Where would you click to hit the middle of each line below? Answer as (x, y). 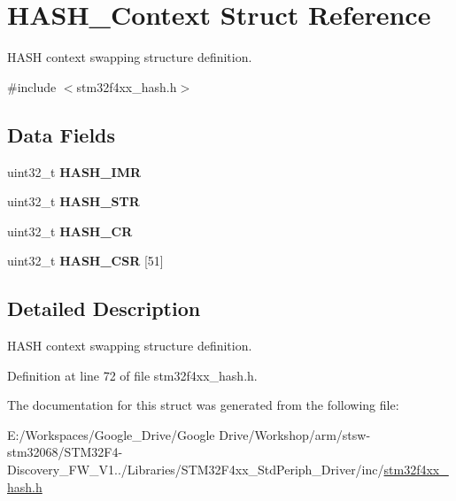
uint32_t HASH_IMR (74, 171)
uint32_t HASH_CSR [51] (85, 261)
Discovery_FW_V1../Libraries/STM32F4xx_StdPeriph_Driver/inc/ (196, 470)
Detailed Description (104, 308)
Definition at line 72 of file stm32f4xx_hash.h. (132, 375)
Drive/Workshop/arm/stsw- (295, 434)
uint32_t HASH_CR (70, 231)
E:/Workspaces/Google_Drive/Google (111, 434)
